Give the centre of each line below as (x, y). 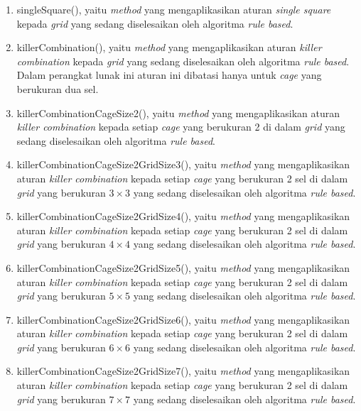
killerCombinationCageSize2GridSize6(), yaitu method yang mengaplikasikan (183, 319)
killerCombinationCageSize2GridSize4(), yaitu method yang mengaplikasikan (183, 216)
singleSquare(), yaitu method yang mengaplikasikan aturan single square (174, 9)
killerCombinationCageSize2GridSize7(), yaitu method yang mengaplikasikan (183, 371)
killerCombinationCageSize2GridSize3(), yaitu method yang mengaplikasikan (183, 164)
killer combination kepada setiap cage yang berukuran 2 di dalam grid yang (181, 127)
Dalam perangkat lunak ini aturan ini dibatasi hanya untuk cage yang (169, 75)
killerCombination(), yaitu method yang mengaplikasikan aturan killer (169, 47)
